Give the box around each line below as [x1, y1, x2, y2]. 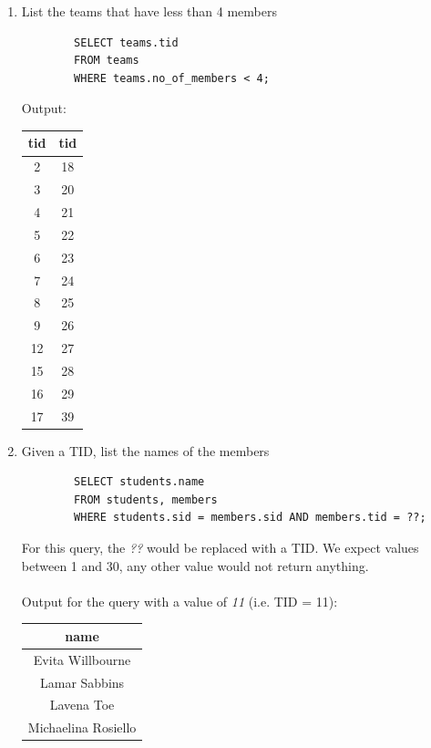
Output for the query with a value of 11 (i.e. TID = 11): [21, 591, 338, 610]
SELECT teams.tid [74, 36, 179, 49]
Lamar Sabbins [39, 672, 125, 691]
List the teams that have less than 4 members [21, 2, 277, 20]
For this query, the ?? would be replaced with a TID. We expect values [21, 538, 419, 557]
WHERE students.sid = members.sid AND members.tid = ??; [74, 511, 426, 525]
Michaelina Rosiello [27, 718, 137, 737]
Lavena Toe [49, 695, 115, 714]
